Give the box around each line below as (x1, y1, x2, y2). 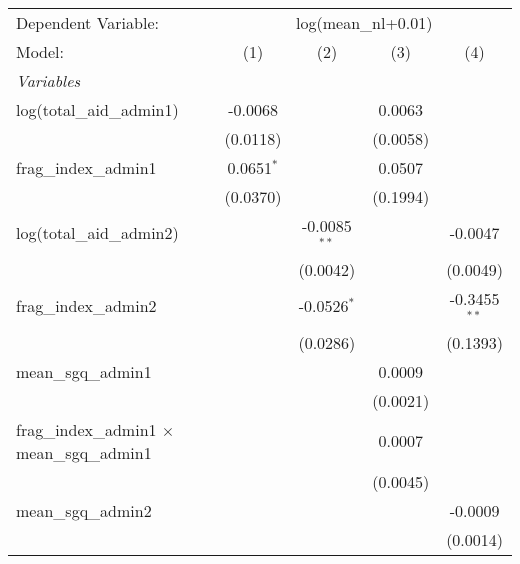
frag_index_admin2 (16, 294, 157, 318)
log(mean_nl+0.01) (296, 11, 433, 34)
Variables (16, 69, 81, 92)
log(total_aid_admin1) (16, 98, 179, 121)
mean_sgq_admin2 (16, 498, 152, 522)
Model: (16, 40, 65, 63)
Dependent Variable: (16, 11, 159, 34)
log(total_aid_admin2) (16, 221, 179, 245)
